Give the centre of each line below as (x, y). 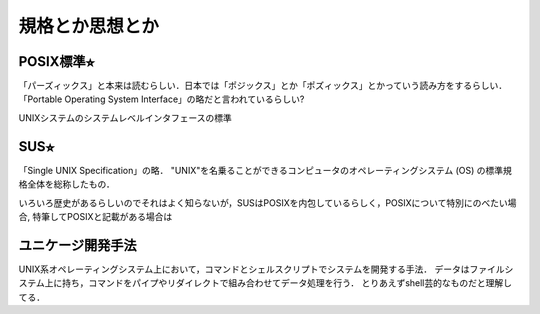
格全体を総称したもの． (66, 184)
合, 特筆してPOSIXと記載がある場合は (95, 216)
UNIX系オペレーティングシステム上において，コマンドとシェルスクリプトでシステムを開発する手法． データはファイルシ (266, 269)
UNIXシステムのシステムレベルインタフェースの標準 (125, 117)
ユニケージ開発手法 (77, 245)
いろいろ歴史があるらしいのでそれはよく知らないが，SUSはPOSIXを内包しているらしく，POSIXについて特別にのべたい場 (267, 202)
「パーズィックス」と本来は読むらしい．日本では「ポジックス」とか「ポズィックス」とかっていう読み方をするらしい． (263, 86)
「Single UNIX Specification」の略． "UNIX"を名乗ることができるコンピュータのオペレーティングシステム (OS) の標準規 (265, 170)
